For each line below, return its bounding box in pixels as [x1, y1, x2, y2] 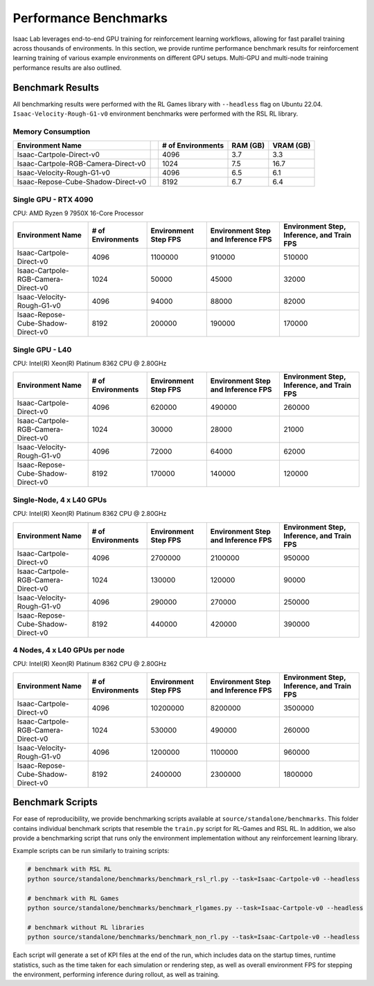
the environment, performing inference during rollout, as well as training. [12, 970, 220, 978]
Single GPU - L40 [12, 345, 72, 355]
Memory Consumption [12, 127, 91, 136]
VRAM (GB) [272, 141, 311, 150]
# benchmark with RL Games [27, 894, 119, 902]
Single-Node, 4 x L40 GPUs [12, 495, 107, 505]
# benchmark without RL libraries [27, 923, 145, 931]
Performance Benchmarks [12, 10, 168, 26]
